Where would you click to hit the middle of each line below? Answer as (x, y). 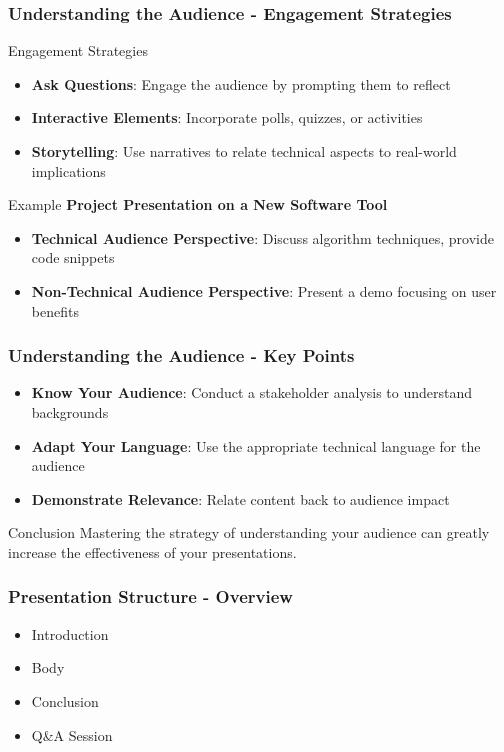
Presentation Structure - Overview (150, 596)
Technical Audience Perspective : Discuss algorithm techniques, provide (262, 237)
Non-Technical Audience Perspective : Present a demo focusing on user (264, 290)
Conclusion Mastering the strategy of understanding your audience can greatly (249, 532)
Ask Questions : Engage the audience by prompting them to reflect (241, 83)
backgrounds (70, 411)
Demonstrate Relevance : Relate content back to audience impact (240, 498)
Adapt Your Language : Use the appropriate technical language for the (256, 445)
